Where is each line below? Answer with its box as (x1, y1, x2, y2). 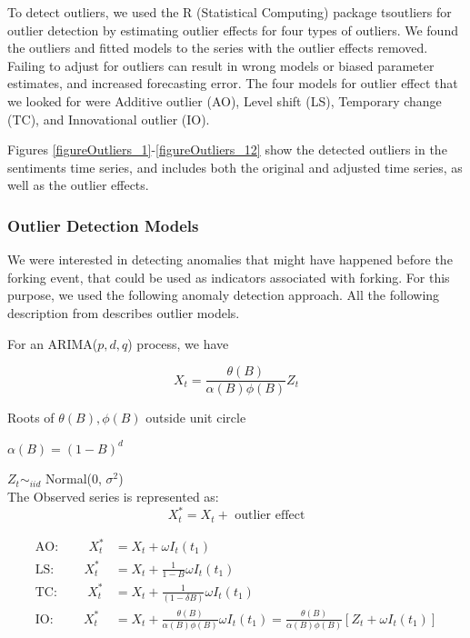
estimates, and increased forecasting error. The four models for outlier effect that (7, 74, 458, 93)
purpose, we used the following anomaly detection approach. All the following (7, 285, 440, 304)
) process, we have (127, 334, 229, 353)
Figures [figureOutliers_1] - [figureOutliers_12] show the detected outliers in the (7, 140, 447, 159)
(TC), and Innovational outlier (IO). (7, 109, 210, 128)
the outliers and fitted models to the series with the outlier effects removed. (7, 38, 428, 57)
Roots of (7, 408, 55, 427)
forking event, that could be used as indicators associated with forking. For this (7, 267, 450, 286)
